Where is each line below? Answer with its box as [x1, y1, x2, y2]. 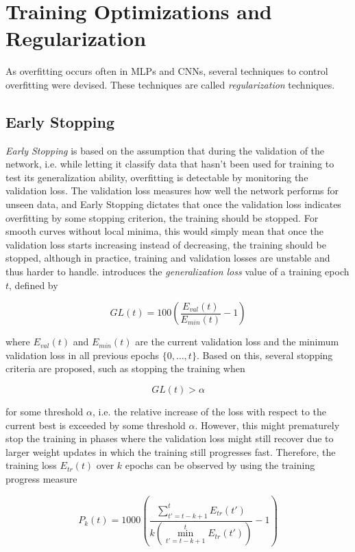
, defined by [9, 277, 58, 292]
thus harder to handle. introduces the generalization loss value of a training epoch [5, 264, 350, 279]
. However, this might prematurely [195, 417, 340, 432]
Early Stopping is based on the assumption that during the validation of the [5, 143, 325, 157]
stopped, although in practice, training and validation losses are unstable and [5, 251, 330, 265]
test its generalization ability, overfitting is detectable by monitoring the [5, 170, 308, 184]
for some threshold [5, 404, 84, 419]
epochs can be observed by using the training [125, 458, 315, 472]
